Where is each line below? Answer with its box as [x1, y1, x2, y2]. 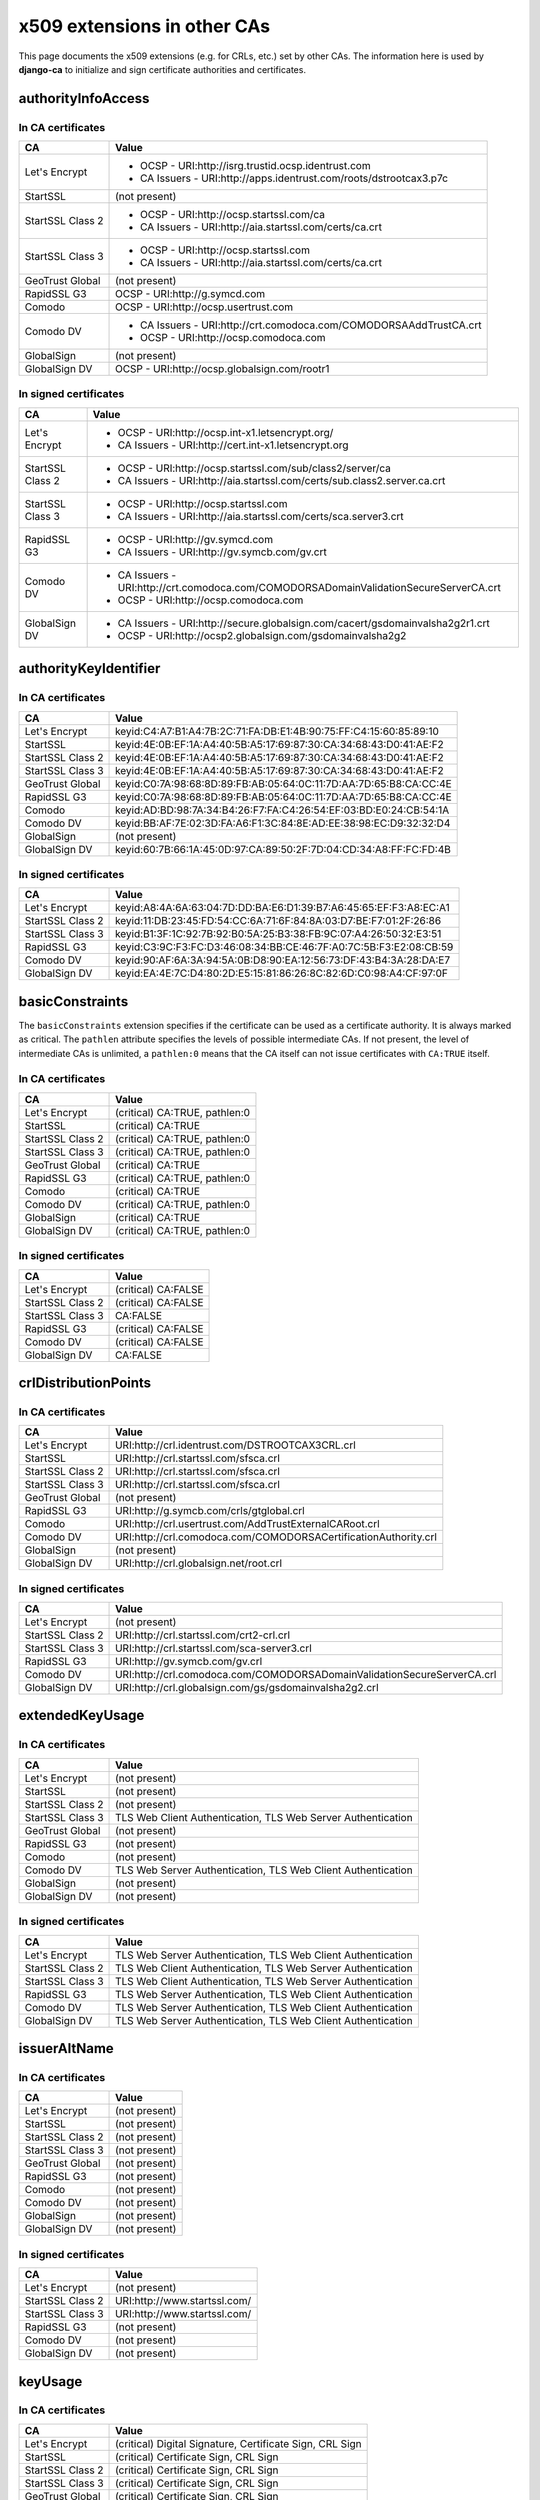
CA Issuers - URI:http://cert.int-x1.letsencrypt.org [117, 438, 349, 452]
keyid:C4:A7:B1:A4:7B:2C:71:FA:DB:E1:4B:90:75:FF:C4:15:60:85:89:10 [115, 724, 440, 738]
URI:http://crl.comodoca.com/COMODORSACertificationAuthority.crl [115, 1530, 437, 1544]
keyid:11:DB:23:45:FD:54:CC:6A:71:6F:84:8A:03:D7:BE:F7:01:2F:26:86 [115, 914, 442, 928]
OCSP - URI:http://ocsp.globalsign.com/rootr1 [115, 362, 330, 376]
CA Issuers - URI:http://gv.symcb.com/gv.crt [117, 545, 327, 559]
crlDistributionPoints [18, 1374, 152, 1391]
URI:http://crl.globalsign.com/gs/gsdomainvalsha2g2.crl [115, 1681, 379, 1695]
